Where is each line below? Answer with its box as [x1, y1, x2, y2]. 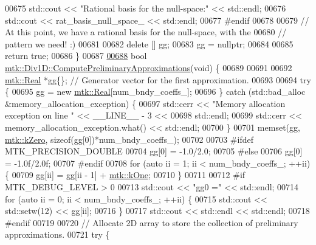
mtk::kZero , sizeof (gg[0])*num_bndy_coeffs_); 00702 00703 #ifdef [5, 133, 253, 145]
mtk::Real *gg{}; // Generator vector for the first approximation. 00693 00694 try [5, 73, 311, 86]
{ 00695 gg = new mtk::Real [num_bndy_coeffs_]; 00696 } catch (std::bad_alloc [5, 85, 306, 98]
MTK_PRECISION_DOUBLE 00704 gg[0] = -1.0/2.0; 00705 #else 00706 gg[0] [5, 145, 303, 157]
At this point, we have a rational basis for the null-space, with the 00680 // [5, 26, 287, 38]
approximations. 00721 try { [5, 228, 110, 241]
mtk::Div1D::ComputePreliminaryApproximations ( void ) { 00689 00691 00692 [5, 61, 292, 74]
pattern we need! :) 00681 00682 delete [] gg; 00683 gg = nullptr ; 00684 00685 [5, 37, 294, 50]
